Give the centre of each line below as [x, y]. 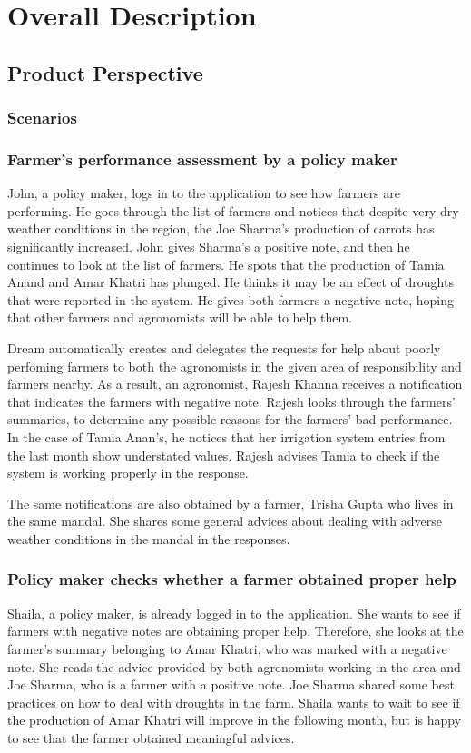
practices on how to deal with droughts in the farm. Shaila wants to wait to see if [234, 702]
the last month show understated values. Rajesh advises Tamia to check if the [224, 455]
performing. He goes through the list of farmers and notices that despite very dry [233, 210]
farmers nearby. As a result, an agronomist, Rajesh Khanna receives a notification [235, 384]
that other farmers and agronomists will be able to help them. [180, 317]
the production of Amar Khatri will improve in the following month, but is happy [235, 720]
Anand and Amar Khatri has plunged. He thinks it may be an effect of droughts [231, 282]
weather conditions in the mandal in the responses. [149, 538]
